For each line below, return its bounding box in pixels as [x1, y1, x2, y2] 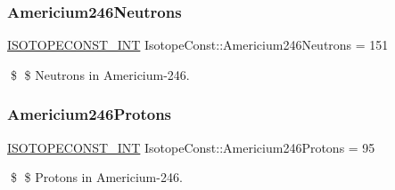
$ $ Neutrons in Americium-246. [10, 65, 190, 83]
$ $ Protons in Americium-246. [10, 168, 183, 186]
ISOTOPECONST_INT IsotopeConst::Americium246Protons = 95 [7, 138, 375, 156]
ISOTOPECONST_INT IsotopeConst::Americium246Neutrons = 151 [7, 36, 389, 54]
